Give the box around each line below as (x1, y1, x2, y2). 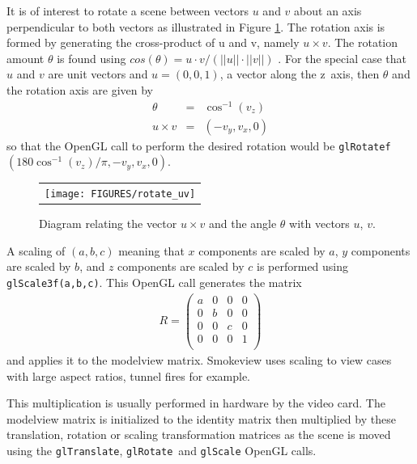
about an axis (294, 2, 362, 19)
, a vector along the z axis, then (219, 65, 380, 82)
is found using (57, 49, 126, 66)
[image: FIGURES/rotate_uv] (45, 188, 196, 200)
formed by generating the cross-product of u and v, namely (6, 34, 300, 51)
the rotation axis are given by (6, 81, 153, 98)
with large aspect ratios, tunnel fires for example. (6, 367, 250, 384)
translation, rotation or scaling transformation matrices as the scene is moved (6, 426, 391, 443)
